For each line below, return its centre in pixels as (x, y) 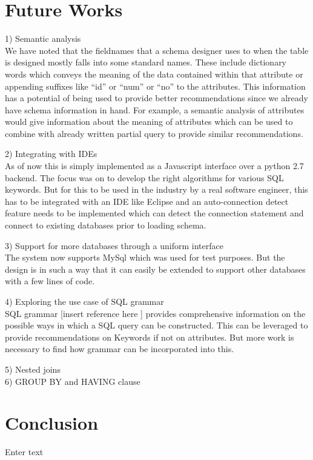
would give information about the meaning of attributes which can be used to (149, 122)
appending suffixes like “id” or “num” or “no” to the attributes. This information (155, 86)
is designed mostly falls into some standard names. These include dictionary (146, 62)
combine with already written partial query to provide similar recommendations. (154, 133)
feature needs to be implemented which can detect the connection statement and (154, 213)
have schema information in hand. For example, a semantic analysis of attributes (155, 109)
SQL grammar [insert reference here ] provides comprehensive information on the (155, 313)
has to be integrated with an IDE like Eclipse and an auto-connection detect (147, 201)
